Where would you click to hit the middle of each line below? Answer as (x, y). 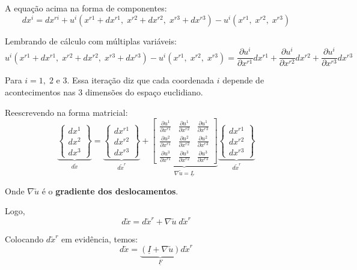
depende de (243, 80)
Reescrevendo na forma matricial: (66, 112)
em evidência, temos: (100, 238)
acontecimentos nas (40, 91)
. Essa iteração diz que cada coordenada (141, 80)
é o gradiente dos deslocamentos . (110, 190)
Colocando (24, 238)
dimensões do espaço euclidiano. (144, 91)
